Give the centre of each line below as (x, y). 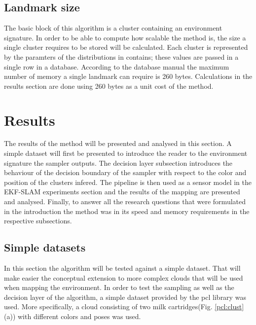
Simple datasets (45, 247)
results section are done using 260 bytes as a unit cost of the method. (109, 86)
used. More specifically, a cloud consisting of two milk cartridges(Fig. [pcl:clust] (124, 307)
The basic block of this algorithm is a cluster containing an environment (113, 28)
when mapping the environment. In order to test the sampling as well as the (119, 287)
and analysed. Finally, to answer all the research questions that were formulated (125, 201)
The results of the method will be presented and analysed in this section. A (118, 143)
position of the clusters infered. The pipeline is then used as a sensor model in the (128, 182)
